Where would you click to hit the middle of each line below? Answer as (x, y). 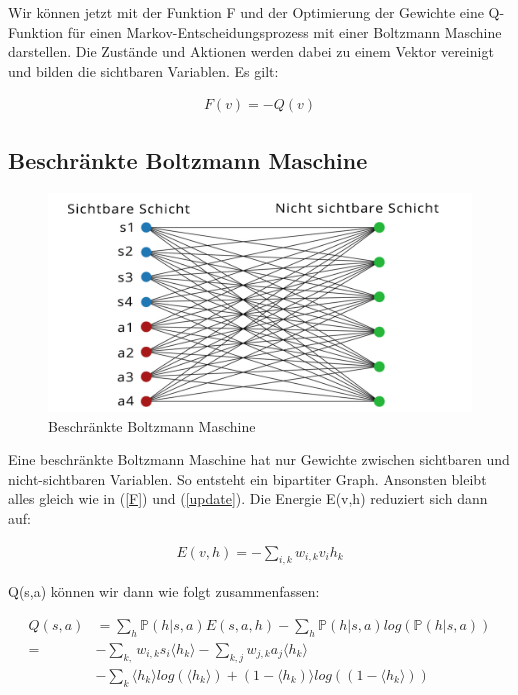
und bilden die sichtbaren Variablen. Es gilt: (143, 70)
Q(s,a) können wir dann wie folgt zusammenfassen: (164, 591)
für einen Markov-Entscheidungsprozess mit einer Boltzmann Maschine (284, 31)
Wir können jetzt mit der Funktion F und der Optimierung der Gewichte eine (246, 12)
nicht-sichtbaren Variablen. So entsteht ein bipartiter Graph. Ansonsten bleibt (247, 478)
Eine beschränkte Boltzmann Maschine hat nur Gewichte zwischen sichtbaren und (259, 459)
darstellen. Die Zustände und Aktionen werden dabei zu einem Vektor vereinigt (251, 51)
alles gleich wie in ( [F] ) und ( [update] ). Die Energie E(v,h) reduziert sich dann (248, 498)
